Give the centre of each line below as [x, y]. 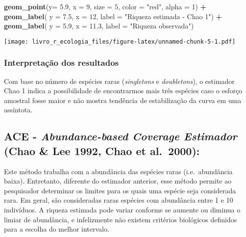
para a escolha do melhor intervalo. [57, 229]
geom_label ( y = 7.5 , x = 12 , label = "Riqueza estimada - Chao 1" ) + [113, 16]
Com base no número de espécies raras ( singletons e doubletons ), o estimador [119, 81]
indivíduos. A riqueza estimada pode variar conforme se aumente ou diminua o [122, 210]
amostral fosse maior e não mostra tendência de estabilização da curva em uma [123, 100]
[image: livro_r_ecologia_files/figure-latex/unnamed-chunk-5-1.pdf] [120, 41]
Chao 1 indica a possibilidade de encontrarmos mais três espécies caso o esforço [123, 91]
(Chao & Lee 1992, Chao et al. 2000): [102, 150]
